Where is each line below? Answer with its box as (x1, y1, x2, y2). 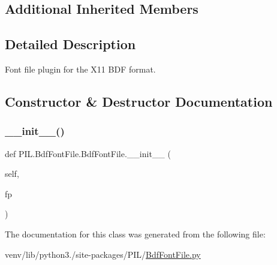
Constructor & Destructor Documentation (5, 92, 273, 110)
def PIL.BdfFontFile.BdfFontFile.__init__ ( (5, 147, 171, 159)
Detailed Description (5, 35, 136, 53)
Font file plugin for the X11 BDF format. (5, 62, 156, 75)
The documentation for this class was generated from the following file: (5, 227, 266, 240)
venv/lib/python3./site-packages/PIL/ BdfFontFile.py (5, 248, 201, 260)
